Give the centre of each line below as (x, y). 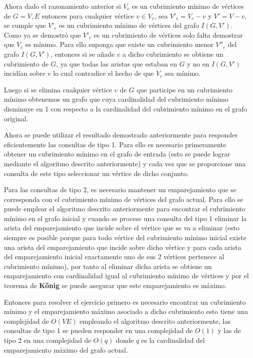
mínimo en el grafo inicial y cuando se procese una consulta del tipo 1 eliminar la (126, 218)
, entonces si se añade (83, 54)
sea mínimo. (183, 73)
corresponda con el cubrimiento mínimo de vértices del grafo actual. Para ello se (124, 199)
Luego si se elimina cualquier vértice (58, 89)
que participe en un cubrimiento (185, 89)
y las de (229, 330)
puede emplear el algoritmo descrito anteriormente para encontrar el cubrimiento (125, 209)
